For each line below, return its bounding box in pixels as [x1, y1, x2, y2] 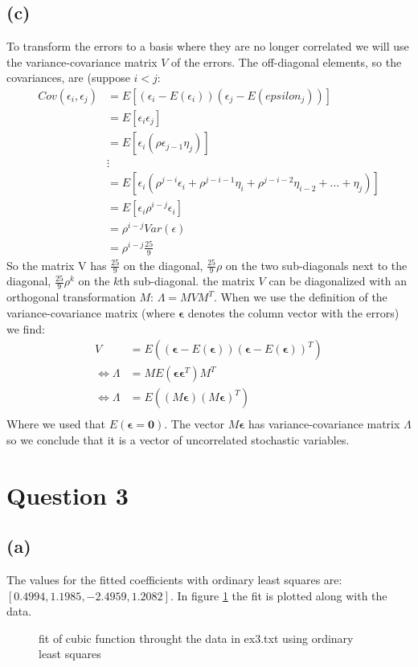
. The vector [164, 415, 224, 432]
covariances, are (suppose [6, 69, 130, 86]
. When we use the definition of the [213, 288, 387, 305]
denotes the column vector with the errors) [187, 304, 400, 321]
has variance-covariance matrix [248, 415, 400, 432]
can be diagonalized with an [268, 272, 407, 289]
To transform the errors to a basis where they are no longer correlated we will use [6, 38, 409, 55]
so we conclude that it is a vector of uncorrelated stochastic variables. [6, 431, 350, 448]
